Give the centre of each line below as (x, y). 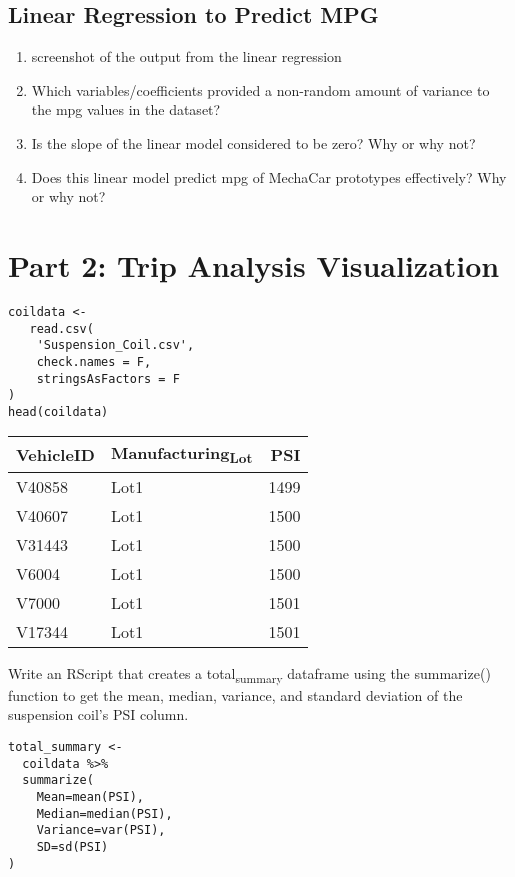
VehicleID (55, 455)
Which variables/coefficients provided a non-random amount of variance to (260, 89)
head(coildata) (58, 411)
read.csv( (61, 328)
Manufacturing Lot (181, 454)
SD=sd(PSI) (72, 846)
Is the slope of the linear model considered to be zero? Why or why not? (253, 142)
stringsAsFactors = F (108, 378)
